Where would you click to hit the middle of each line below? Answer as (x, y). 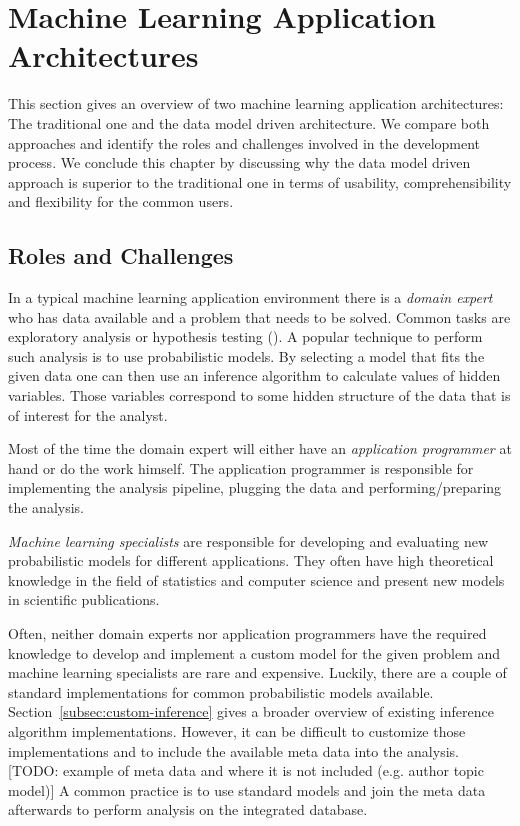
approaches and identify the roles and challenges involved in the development (244, 142)
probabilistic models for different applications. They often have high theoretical (251, 560)
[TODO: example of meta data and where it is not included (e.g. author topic (246, 770)
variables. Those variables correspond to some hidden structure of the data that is (259, 395)
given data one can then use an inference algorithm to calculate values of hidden (254, 375)
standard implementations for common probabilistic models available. (221, 691)
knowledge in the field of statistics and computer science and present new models (256, 579)
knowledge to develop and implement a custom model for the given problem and (254, 652)
